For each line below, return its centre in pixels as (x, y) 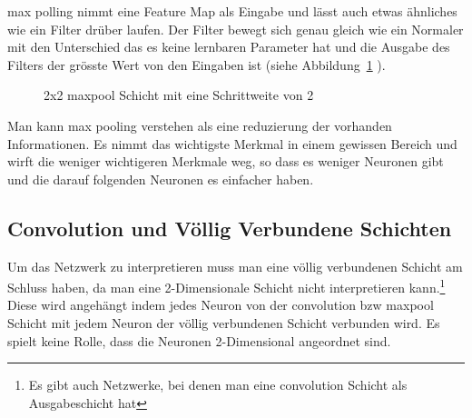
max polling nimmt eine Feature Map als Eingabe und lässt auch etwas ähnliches (232, 11)
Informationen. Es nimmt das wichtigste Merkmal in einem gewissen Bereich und (232, 143)
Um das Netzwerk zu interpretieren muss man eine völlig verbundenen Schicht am (235, 266)
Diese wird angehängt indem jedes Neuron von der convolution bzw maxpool (221, 305)
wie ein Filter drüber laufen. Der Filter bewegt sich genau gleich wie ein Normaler (236, 29)
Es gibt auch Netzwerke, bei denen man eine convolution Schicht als (218, 385)
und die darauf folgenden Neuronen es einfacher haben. (161, 179)
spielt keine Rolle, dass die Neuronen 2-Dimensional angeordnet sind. (199, 340)
